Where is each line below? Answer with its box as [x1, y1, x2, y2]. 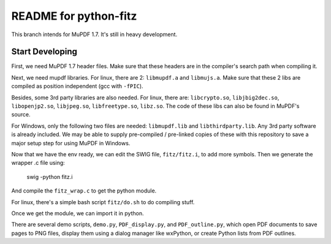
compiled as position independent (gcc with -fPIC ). [11, 83, 143, 90]
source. [11, 111, 31, 118]
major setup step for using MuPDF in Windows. [11, 139, 131, 147]
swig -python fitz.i [26, 173, 73, 180]
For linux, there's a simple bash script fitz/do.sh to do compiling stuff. [11, 198, 195, 205]
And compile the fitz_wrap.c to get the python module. [11, 187, 157, 194]
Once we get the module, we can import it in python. [11, 209, 144, 217]
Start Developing [11, 47, 78, 57]
